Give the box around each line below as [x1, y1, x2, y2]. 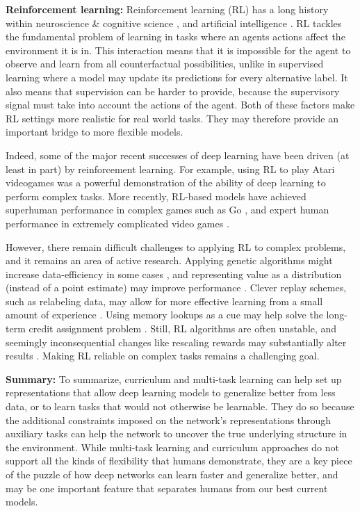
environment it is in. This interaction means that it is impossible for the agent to [6, 42, 351, 57]
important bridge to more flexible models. [6, 124, 183, 139]
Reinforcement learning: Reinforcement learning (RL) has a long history [6, 2, 329, 16]
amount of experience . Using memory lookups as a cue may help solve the [6, 307, 323, 322]
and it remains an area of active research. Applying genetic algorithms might [6, 253, 333, 268]
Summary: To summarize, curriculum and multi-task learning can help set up [6, 371, 342, 386]
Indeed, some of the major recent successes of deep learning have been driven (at [6, 147, 350, 162]
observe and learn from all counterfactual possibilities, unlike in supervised [6, 56, 324, 71]
